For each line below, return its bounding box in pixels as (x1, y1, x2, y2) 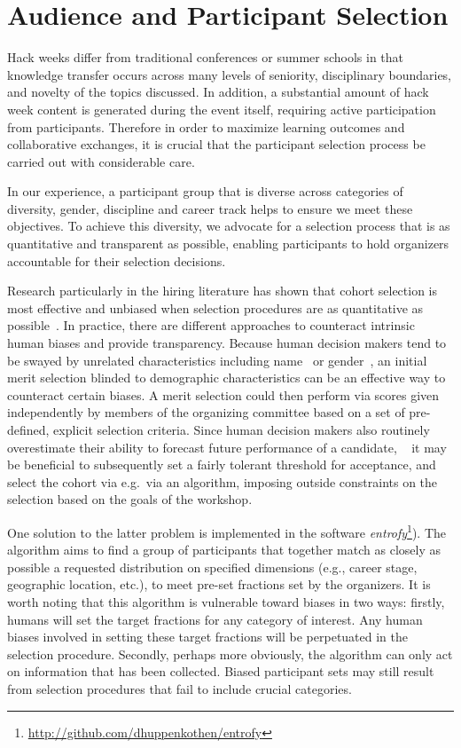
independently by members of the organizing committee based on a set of (7, 403, 405, 421)
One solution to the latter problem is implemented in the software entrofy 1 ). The (7, 520, 447, 541)
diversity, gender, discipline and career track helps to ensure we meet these (7, 199, 413, 217)
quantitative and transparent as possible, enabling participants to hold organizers (7, 234, 449, 253)
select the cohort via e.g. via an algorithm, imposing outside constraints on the (7, 472, 438, 491)
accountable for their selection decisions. (7, 251, 226, 270)
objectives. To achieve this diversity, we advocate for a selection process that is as (7, 217, 450, 235)
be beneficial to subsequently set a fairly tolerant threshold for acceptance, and (7, 455, 436, 474)
